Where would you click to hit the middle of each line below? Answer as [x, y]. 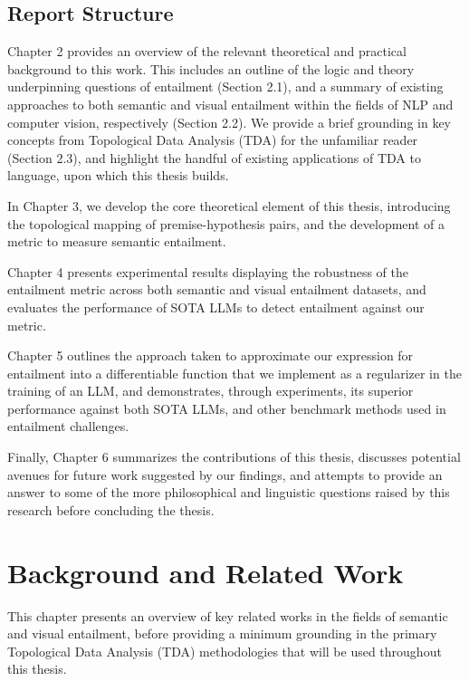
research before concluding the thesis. [111, 509]
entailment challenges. [68, 426]
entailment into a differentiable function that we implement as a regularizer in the [234, 373]
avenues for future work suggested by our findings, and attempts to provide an [225, 474]
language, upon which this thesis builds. [118, 175]
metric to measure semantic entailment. [117, 241]
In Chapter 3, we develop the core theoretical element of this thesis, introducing [229, 205]
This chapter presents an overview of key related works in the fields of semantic [228, 615]
